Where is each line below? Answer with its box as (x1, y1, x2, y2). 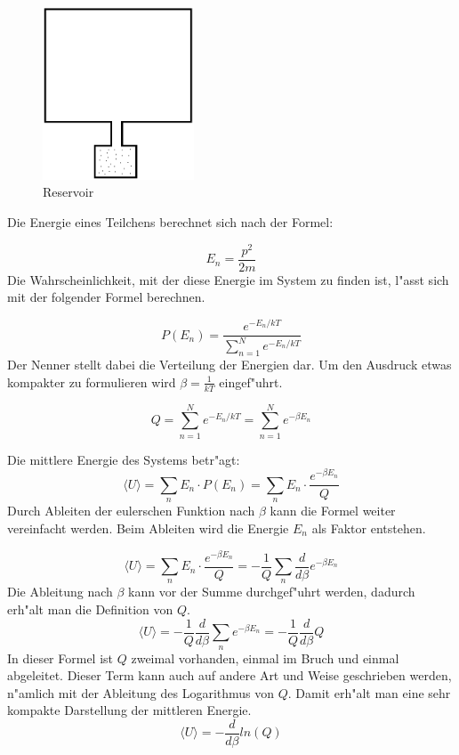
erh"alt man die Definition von (7, 600, 173, 619)
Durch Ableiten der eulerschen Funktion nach (7, 501, 255, 520)
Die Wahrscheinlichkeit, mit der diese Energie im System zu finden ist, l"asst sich (7, 270, 449, 288)
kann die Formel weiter (270, 501, 396, 520)
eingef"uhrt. (219, 372, 283, 391)
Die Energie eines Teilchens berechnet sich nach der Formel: (7, 213, 334, 231)
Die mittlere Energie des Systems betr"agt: (7, 450, 240, 468)
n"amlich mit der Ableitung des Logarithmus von (7, 683, 275, 702)
